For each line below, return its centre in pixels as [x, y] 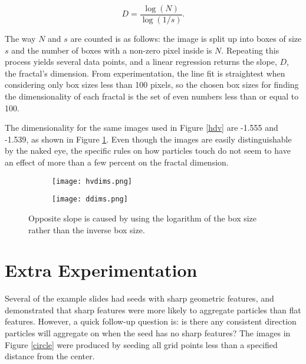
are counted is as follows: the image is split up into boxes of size [186, 39]
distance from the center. [50, 356]
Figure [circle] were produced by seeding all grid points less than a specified [141, 344]
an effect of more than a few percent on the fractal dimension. [117, 162]
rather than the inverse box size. [87, 229]
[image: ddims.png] [90, 199]
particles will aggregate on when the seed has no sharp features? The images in [148, 333]
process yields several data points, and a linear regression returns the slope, [141, 62]
